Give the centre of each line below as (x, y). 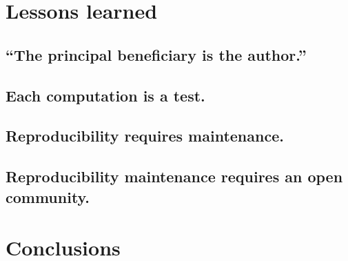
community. (48, 196)
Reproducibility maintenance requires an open (174, 176)
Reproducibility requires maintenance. (145, 136)
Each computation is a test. (105, 95)
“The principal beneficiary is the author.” (156, 54)
